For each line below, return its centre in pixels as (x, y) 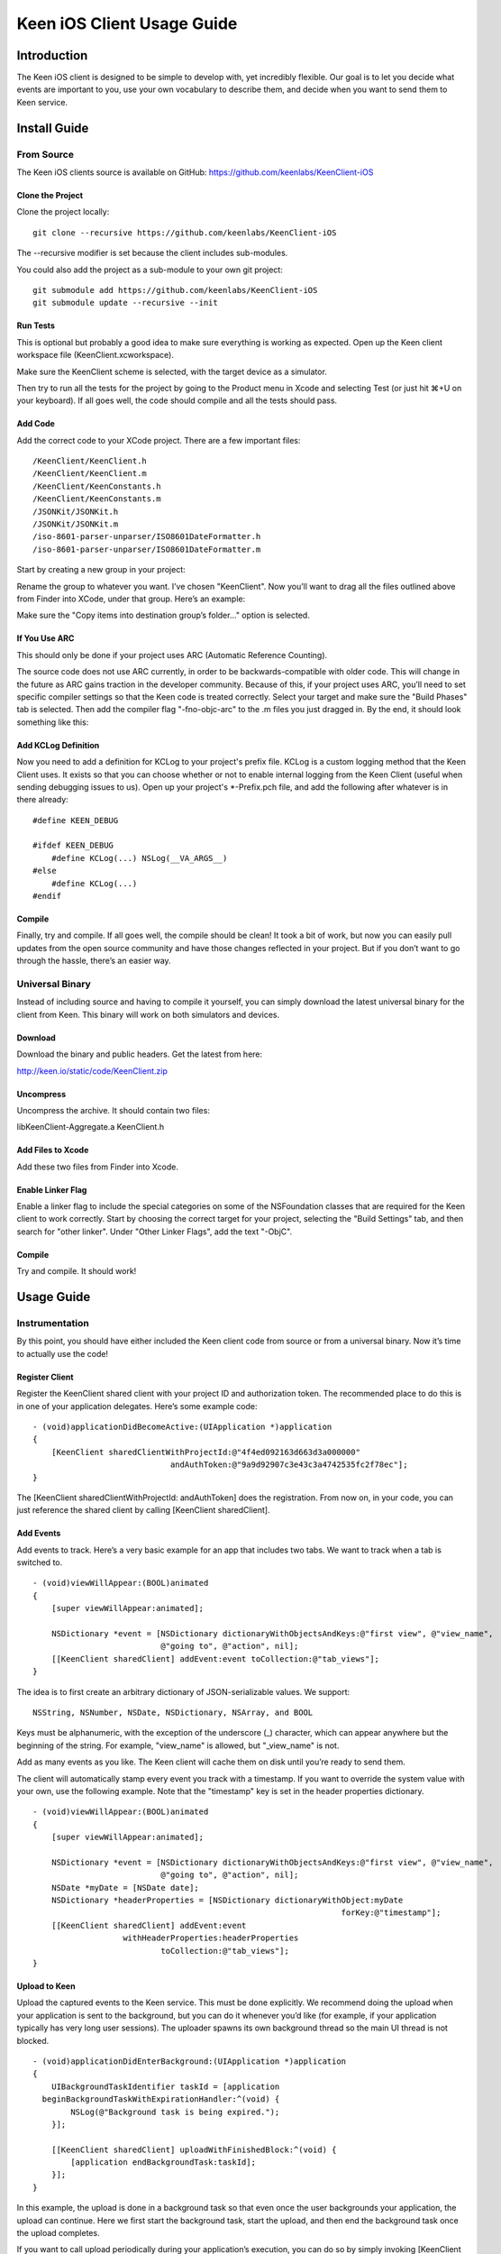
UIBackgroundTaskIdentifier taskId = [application (165, 2086)
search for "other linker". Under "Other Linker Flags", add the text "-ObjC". (155, 1232)
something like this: (53, 722)
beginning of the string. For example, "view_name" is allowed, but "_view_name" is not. (178, 1745)
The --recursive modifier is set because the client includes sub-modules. (152, 253)
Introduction (52, 55)
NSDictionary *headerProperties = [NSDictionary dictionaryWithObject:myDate (227, 1901)
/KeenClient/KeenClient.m (90, 474)
